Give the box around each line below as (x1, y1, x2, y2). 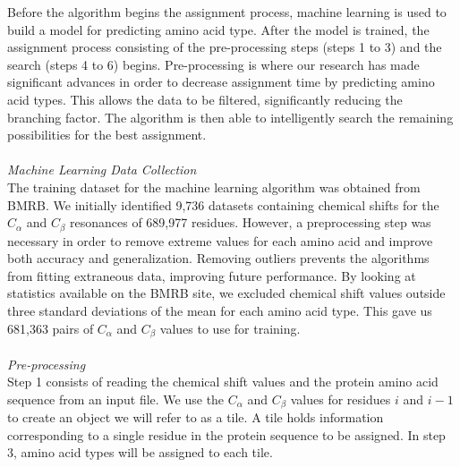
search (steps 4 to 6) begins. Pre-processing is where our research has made (7, 55, 420, 73)
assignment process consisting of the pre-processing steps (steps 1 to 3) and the (7, 38, 442, 56)
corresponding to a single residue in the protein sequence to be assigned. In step (7, 425, 446, 444)
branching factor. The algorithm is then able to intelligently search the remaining (7, 107, 454, 126)
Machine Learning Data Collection (7, 160, 197, 179)
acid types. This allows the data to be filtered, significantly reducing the (7, 89, 403, 108)
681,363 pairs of (7, 318, 94, 337)
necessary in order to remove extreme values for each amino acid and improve (7, 231, 433, 250)
